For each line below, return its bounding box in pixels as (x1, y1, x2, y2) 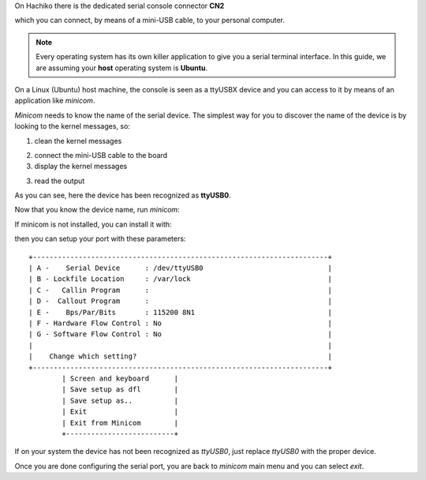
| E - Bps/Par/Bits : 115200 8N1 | (28, 308, 333, 317)
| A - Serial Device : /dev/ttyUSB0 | (28, 264, 333, 272)
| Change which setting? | (28, 352, 333, 361)
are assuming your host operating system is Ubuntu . (35, 63, 208, 73)
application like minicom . (14, 96, 95, 106)
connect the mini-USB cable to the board (34, 150, 168, 159)
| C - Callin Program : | (28, 285, 333, 294)
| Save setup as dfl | (62, 385, 179, 394)
